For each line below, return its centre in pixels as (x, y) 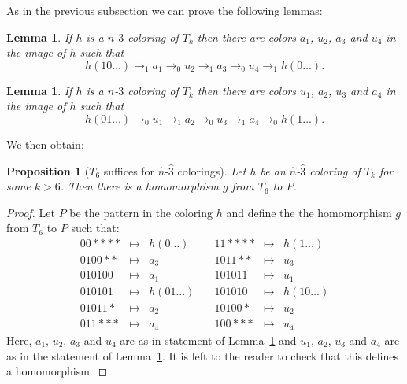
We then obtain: (45, 144)
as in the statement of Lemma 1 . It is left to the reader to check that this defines (202, 355)
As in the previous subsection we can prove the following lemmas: (165, 10)
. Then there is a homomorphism (139, 186)
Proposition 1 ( (48, 170)
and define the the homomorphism (309, 212)
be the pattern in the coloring (141, 212)
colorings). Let (212, 170)
